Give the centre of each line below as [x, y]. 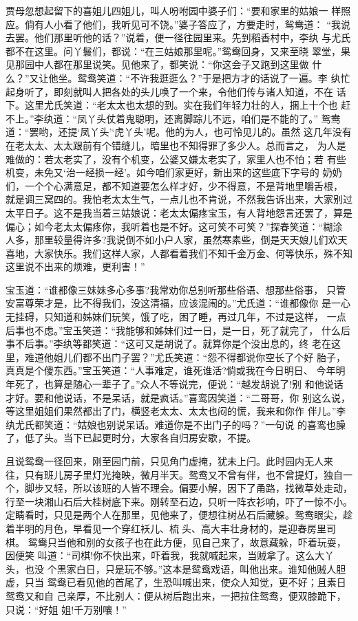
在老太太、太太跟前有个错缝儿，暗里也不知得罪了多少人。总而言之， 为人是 [176, 145]
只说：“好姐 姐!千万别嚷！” [66, 609]
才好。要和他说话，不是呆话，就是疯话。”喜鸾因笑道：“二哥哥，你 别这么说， [178, 397]
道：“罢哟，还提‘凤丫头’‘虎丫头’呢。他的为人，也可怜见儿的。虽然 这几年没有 [179, 132]
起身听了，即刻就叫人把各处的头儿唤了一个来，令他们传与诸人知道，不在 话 [176, 91]
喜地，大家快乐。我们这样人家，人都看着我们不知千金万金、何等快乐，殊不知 [179, 253]
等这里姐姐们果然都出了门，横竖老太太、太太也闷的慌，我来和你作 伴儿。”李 [176, 411]
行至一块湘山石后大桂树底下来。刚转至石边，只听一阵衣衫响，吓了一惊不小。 [179, 501]
